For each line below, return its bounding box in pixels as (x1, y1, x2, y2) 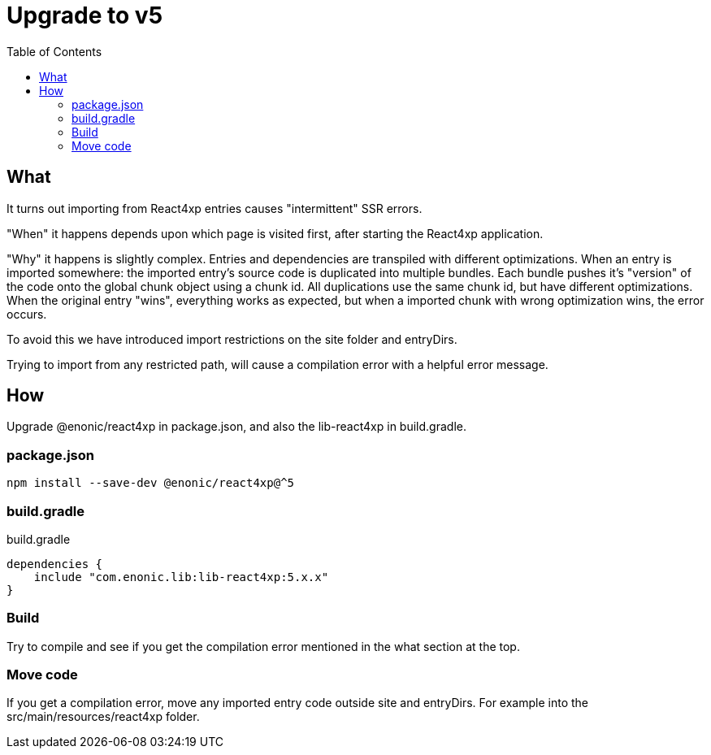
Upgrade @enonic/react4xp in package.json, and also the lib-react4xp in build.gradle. (7, 419, 466, 434)
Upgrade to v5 (7, 2, 163, 29)
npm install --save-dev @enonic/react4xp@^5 (7, 476, 295, 490)
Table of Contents (7, 44, 102, 59)
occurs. (7, 306, 47, 321)
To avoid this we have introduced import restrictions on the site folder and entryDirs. (7, 332, 457, 346)
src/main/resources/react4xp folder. (7, 709, 200, 724)
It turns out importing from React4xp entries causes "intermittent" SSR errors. (7, 201, 423, 215)
